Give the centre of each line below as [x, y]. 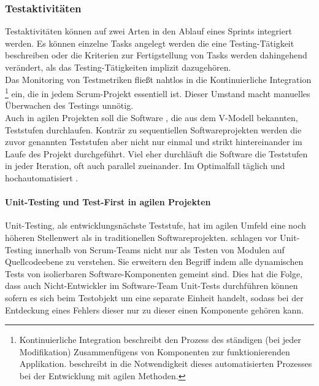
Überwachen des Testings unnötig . [69, 105]
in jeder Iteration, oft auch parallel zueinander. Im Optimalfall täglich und [145, 166]
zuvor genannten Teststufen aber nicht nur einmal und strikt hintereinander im [154, 142]
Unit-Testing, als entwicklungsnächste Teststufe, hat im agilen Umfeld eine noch [156, 225]
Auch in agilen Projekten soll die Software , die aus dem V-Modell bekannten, [152, 118]
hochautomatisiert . [42, 178]
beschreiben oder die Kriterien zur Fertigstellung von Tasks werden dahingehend [156, 55]
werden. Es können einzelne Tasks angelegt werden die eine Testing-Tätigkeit [150, 43]
